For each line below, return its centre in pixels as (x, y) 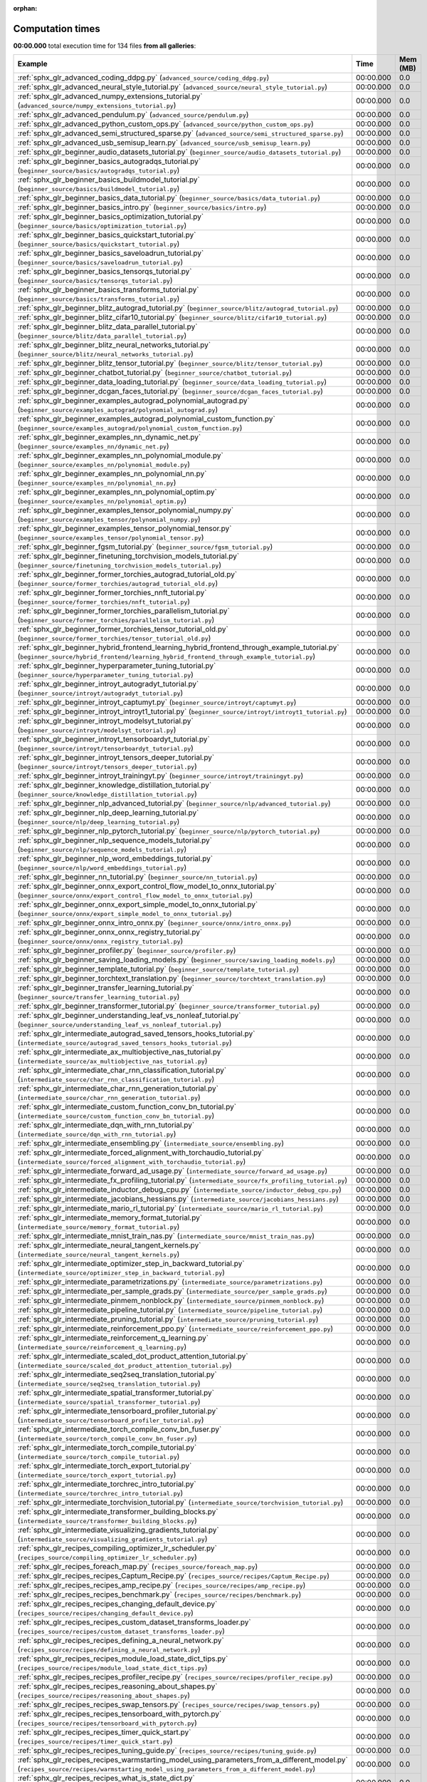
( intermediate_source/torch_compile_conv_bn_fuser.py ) (107, 1438)
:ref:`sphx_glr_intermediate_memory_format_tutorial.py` (110, 1217)
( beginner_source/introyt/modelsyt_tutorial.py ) (97, 730)
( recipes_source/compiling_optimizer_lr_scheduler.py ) (107, 1557)
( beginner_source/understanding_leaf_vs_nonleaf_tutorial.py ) (120, 1024)
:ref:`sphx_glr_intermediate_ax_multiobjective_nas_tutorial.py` (120, 1052)
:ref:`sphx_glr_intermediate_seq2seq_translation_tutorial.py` (117, 1374)
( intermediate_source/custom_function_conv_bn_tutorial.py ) (116, 1116)
